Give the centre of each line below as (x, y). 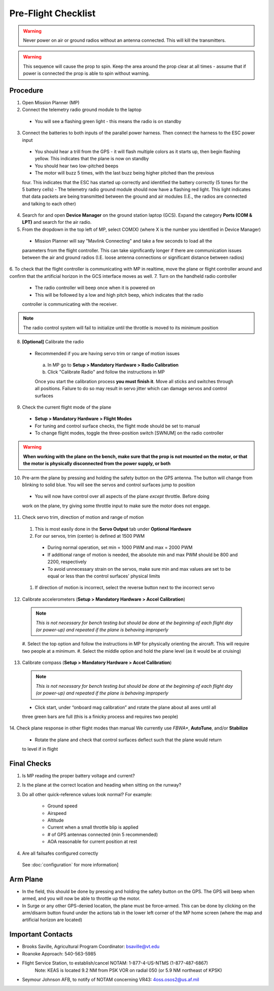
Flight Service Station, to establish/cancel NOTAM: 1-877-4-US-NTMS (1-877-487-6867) (115, 963)
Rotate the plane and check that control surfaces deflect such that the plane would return (128, 740)
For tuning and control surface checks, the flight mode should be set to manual (117, 426)
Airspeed (57, 813)
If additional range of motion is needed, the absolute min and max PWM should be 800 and (143, 555)
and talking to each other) (49, 203)
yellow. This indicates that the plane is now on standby (92, 159)
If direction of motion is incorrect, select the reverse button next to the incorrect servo (125, 588)
